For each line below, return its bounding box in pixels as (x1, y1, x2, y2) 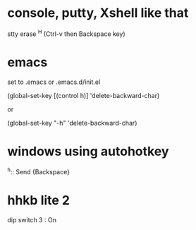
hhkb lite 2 (7, 193, 71, 209)
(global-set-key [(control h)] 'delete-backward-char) (7, 91, 160, 99)
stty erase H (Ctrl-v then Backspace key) (7, 28, 125, 38)
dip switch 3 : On (7, 216, 56, 224)
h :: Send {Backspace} (7, 167, 71, 176)
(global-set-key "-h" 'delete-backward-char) (7, 119, 137, 127)
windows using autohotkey (7, 143, 169, 159)
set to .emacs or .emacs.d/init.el (7, 78, 101, 86)
